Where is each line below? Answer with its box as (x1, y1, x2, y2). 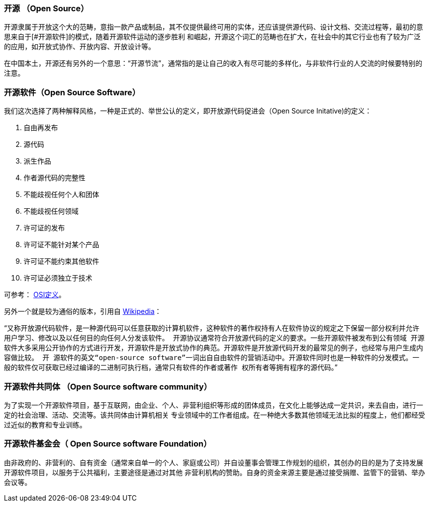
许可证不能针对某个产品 (24, 240, 99, 249)
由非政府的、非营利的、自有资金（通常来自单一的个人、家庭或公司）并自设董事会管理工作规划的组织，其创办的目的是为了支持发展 (4, 458, 423, 467)
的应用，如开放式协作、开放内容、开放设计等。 (4, 42, 155, 51)
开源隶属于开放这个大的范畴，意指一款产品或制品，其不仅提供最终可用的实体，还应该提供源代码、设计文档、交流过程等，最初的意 (4, 23, 423, 31)
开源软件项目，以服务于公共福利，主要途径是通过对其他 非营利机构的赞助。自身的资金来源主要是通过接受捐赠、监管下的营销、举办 (4, 468, 425, 477)
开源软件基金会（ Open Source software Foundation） (4, 439, 212, 449)
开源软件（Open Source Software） (4, 87, 140, 97)
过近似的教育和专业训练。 (4, 420, 86, 429)
